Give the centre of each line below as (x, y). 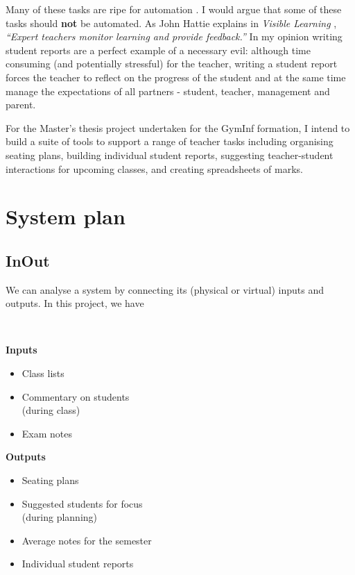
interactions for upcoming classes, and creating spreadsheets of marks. (154, 168)
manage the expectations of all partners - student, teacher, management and (168, 91)
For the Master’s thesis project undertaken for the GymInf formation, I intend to (178, 127)
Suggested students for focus (82, 503)
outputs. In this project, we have (75, 303)
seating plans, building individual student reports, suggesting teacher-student (170, 155)
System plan (66, 216)
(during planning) (60, 517)
